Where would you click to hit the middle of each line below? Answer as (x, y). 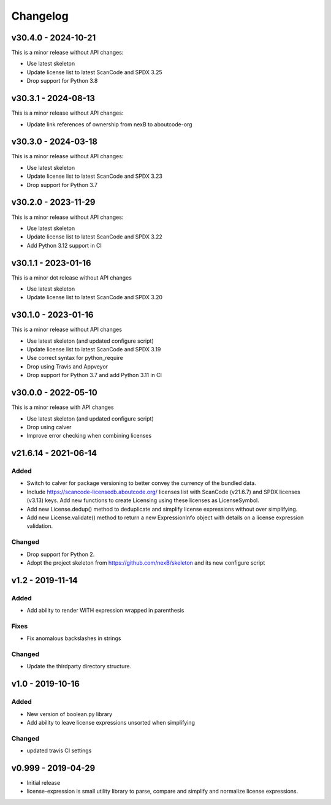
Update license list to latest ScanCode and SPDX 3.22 (94, 237)
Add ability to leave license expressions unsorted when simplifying (111, 722)
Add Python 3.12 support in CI (64, 245)
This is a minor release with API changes (63, 407)
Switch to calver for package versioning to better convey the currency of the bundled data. (142, 483)
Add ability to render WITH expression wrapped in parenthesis (105, 611)
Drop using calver (49, 427)
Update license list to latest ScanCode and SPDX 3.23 (94, 176)
